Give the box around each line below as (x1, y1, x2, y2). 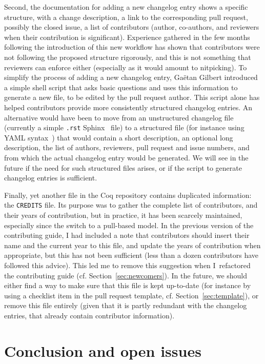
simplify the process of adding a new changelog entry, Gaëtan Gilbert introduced (4, 72, 258, 83)
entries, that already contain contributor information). (4, 310, 175, 320)
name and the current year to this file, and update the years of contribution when (4, 239, 261, 250)
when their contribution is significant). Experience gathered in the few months (4, 31, 250, 42)
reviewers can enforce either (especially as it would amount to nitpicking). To (4, 62, 247, 72)
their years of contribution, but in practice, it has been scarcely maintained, (4, 210, 242, 220)
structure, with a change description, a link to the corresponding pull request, (4, 11, 248, 22)
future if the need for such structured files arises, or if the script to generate (4, 162, 242, 173)
